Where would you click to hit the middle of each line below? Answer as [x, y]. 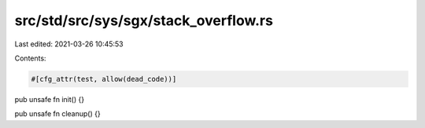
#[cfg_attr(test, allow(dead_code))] [104, 79]
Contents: [30, 58]
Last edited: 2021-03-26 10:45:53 [69, 44]
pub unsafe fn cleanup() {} [58, 114]
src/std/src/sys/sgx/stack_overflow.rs [144, 20]
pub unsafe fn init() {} [50, 99]
